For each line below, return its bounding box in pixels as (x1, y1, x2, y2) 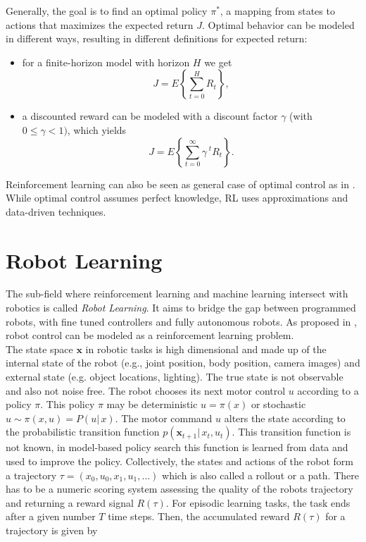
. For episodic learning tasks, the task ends (165, 495, 351, 510)
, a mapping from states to (220, 4, 335, 18)
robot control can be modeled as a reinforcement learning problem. (6, 328, 294, 343)
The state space (6, 341, 73, 356)
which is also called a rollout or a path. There (162, 467, 359, 482)
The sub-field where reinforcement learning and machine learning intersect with (6, 286, 348, 301)
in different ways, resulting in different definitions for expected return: (6, 31, 308, 46)
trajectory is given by (6, 522, 98, 537)
